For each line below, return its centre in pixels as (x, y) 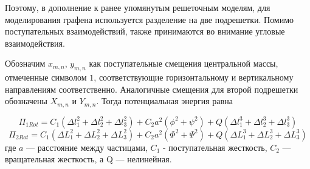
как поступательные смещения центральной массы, (184, 63)
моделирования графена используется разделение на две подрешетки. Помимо (150, 19)
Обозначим (25, 63)
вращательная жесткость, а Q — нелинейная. (88, 159)
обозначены (26, 101)
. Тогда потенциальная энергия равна (164, 101)
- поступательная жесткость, (215, 147)
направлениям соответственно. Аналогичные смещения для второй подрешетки (152, 89)
